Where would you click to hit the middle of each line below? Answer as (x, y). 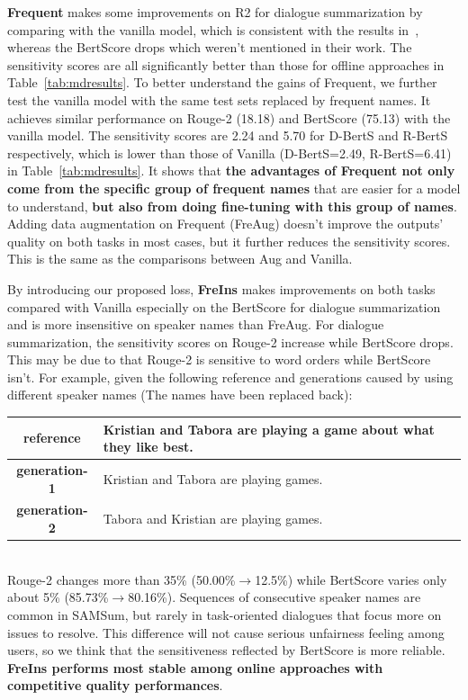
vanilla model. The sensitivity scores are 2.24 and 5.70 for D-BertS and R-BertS (228, 135)
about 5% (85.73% (58, 597)
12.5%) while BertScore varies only (351, 579)
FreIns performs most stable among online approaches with (195, 667)
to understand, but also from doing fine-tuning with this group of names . (232, 206)
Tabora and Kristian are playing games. (213, 519)
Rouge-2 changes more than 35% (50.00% (121, 579)
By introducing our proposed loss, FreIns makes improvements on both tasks (221, 288)
